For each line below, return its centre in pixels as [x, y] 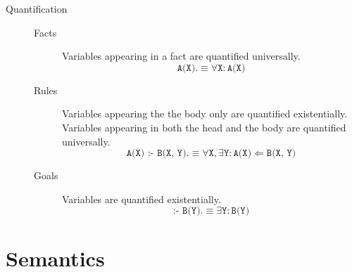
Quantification [37, 8]
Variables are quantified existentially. [142, 199]
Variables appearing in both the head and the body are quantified [204, 127]
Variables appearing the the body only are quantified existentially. [205, 114]
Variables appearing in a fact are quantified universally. [181, 56]
